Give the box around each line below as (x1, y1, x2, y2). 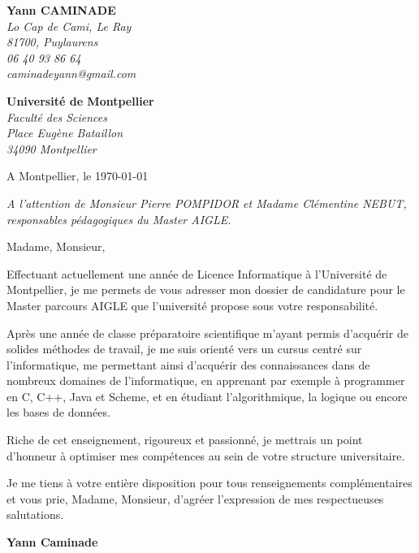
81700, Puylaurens (6, 33, 98, 50)
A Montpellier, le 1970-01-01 (6, 167, 149, 184)
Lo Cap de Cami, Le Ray (6, 17, 132, 34)
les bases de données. (6, 404, 110, 421)
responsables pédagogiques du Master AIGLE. (6, 210, 231, 227)
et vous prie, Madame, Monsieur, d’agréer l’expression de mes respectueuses (6, 490, 384, 507)
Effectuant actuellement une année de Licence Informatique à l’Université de (6, 265, 387, 282)
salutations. (6, 506, 64, 523)
